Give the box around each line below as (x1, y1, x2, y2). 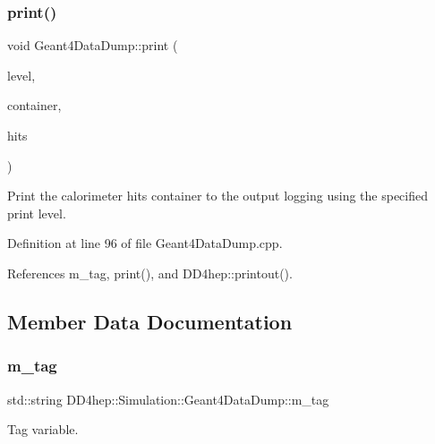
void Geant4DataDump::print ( (7, 36, 178, 55)
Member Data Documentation (7, 307, 293, 335)
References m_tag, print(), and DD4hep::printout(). (7, 263, 293, 282)
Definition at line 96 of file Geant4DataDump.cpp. (7, 234, 283, 252)
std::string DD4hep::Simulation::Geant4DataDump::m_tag (7, 389, 329, 408)
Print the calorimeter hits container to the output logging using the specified (7, 186, 428, 205)
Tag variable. (7, 420, 79, 439)
